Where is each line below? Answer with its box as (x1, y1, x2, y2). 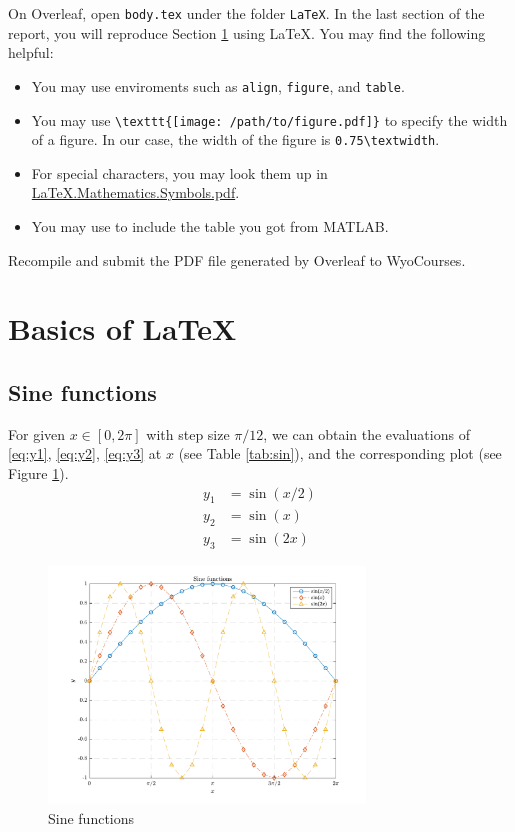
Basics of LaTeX (8, 308, 237, 349)
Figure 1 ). (8, 463, 69, 484)
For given (8, 423, 66, 444)
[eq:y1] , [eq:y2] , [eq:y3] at (8, 443, 162, 464)
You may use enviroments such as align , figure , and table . (31, 75, 405, 96)
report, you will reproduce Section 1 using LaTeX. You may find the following (8, 22, 486, 43)
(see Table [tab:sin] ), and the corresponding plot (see (178, 443, 502, 464)
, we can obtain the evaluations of (263, 423, 470, 444)
